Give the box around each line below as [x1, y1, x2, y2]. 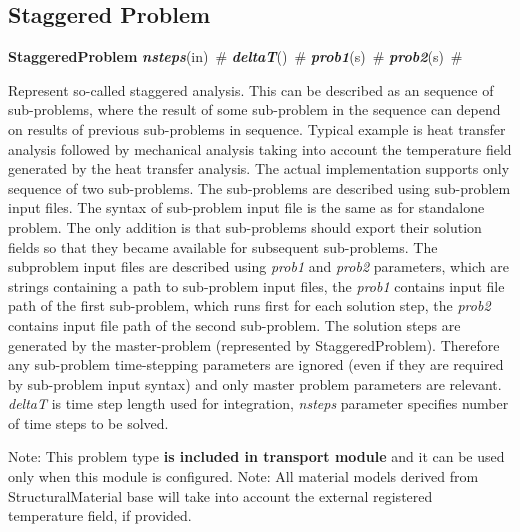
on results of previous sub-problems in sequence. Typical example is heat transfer [8, 118, 506, 139]
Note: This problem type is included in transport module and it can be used [8, 446, 505, 467]
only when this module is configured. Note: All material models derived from [8, 466, 479, 487]
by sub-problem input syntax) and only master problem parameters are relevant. [8, 373, 502, 394]
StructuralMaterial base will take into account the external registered [8, 485, 433, 506]
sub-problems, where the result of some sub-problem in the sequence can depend [8, 99, 501, 120]
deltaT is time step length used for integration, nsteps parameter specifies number [8, 393, 509, 414]
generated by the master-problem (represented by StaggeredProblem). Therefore [8, 334, 500, 355]
